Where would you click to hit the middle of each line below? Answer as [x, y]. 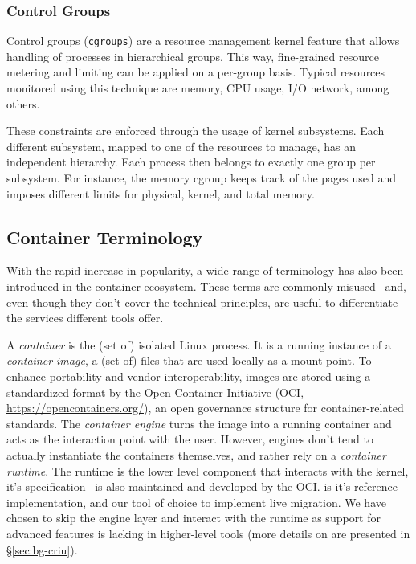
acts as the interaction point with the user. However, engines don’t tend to [190, 439]
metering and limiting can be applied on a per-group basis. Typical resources [196, 72]
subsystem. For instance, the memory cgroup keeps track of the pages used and [202, 178]
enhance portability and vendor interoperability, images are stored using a [189, 376]
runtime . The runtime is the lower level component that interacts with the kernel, [208, 470]
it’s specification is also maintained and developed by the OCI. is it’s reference [202, 486]
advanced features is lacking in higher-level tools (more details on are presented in [208, 533]
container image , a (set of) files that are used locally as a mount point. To [189, 360]
